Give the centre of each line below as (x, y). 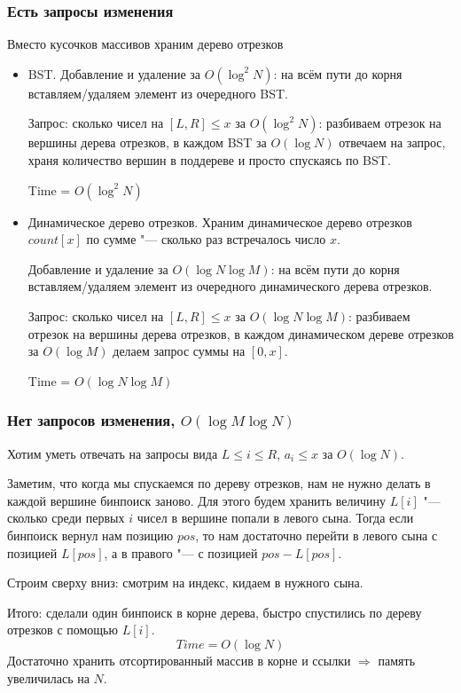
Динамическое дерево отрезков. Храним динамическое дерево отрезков (220, 221)
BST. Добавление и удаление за (114, 73)
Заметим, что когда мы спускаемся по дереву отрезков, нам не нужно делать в (219, 483)
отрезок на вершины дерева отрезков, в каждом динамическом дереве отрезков (241, 333)
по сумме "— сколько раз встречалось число (206, 239)
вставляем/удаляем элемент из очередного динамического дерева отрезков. (230, 286)
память (397, 660)
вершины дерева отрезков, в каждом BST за (147, 142)
